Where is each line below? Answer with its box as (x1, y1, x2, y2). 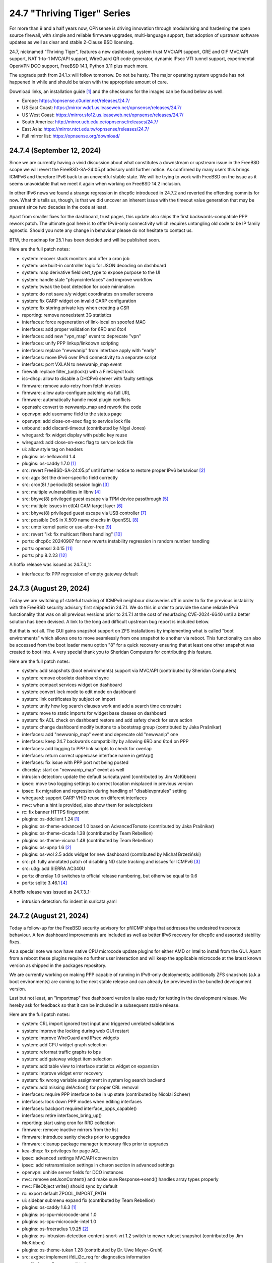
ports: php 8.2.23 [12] (22, 552, 67, 558)
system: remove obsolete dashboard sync (22, 674, 109, 681)
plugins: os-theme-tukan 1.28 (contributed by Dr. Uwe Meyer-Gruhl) (22, 1247, 163, 1253)
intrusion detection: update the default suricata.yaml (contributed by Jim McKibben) (22, 773, 196, 780)
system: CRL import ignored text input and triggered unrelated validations (22, 1021, 175, 1027)
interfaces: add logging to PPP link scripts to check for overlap (22, 745, 152, 751)
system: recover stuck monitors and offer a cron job (22, 255, 130, 261)
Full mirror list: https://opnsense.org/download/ (22, 133, 120, 139)
